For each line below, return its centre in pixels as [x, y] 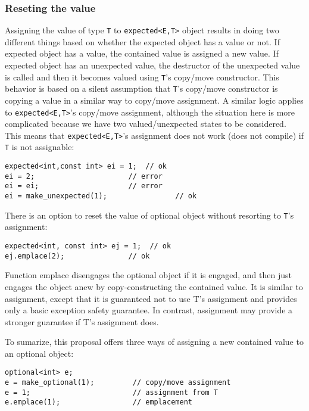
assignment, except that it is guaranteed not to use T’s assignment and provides [151, 298]
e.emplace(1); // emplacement [99, 402]
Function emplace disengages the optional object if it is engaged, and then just [148, 275]
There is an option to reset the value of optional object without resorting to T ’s [149, 215]
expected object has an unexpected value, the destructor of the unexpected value [152, 65]
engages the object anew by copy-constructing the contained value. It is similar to [154, 286]
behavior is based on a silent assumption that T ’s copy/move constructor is [141, 88]
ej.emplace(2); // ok [77, 256]
